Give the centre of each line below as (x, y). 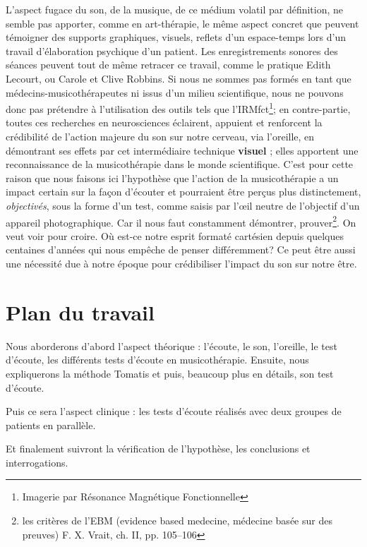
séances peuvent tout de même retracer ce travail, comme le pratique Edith (168, 65)
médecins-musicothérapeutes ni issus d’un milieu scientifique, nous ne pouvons (175, 92)
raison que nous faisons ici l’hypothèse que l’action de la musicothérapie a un (172, 178)
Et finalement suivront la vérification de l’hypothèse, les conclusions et (158, 449)
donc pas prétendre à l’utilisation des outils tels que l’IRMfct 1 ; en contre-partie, (178, 108)
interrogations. (37, 462)
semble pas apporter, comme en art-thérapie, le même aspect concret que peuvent (182, 23)
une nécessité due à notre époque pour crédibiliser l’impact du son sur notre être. (181, 263)
